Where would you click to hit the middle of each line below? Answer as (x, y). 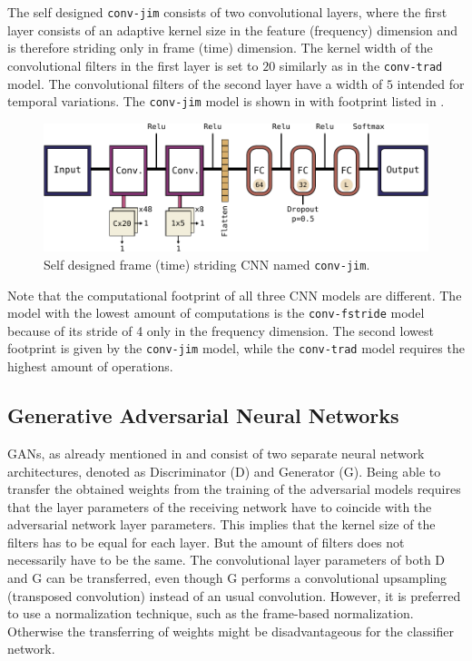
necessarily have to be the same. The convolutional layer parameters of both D (226, 560)
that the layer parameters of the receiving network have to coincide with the (220, 506)
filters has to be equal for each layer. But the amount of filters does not (206, 542)
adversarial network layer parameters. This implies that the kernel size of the (221, 524)
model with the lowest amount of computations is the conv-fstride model (216, 313)
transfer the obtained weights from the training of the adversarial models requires (234, 489)
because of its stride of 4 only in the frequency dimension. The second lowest (221, 330)
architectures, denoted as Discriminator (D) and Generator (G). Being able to (224, 471)
